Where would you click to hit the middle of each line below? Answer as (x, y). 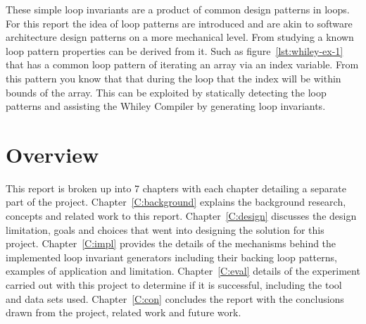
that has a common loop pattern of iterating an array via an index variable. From (182, 64)
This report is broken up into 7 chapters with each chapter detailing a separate (176, 188)
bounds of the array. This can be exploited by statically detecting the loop (166, 92)
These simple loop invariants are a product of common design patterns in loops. (178, 9)
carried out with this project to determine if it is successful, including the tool (174, 285)
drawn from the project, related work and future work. (124, 312)
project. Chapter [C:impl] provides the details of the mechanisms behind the (171, 243)
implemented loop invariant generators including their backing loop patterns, (171, 257)
